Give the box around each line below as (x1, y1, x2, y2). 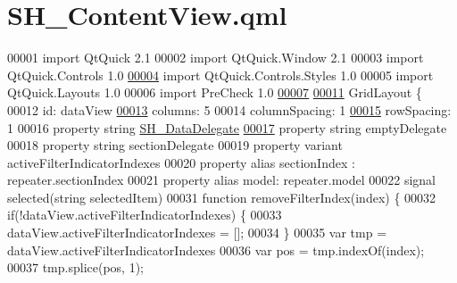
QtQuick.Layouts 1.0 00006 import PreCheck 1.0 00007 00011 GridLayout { (7, 83, 422, 102)
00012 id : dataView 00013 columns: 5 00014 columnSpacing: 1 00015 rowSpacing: (7, 100, 452, 119)
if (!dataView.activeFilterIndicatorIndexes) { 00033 (7, 205, 282, 224)
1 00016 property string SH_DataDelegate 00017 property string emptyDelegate (7, 118, 447, 137)
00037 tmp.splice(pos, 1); (7, 258, 144, 277)
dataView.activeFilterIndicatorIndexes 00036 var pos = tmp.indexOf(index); (7, 240, 425, 259)
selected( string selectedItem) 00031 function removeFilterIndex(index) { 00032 (7, 187, 436, 206)
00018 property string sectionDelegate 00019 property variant (7, 136, 343, 154)
